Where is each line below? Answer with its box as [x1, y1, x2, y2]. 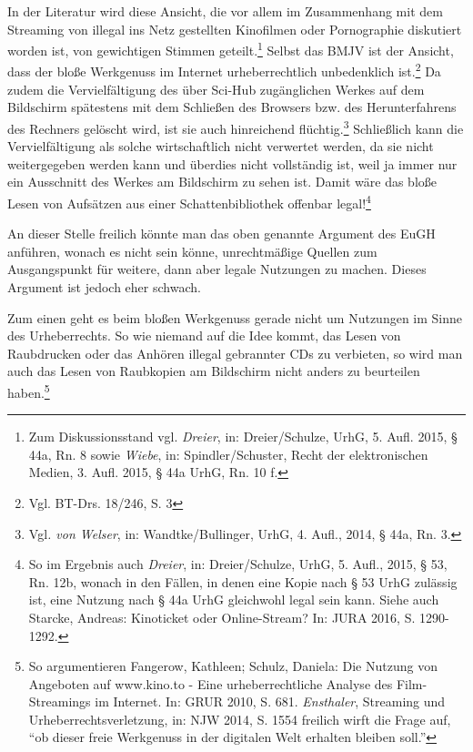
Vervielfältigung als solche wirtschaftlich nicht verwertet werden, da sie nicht [7, 137, 434, 156]
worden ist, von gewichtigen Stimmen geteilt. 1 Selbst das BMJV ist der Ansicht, [7, 38, 454, 59]
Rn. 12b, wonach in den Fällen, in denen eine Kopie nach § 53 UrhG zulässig [28, 572, 458, 591]
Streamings [28, 692, 91, 711]
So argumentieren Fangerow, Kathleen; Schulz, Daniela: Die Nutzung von [28, 656, 438, 676]
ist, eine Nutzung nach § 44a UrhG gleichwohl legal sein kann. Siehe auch [28, 590, 439, 609]
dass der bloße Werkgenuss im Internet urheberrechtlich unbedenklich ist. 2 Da [7, 59, 441, 81]
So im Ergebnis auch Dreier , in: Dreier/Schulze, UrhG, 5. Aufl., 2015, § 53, [28, 554, 448, 574]
